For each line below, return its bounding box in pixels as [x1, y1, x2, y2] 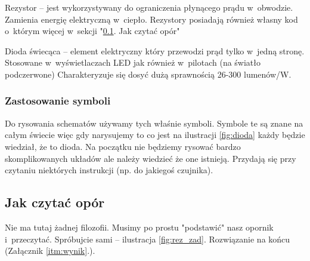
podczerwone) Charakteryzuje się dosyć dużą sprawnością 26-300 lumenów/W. [5, 67, 292, 80]
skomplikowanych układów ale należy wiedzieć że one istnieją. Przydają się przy [5, 152, 296, 164]
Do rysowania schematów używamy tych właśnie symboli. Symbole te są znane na [5, 116, 303, 129]
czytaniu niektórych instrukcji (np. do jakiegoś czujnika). [5, 164, 213, 176]
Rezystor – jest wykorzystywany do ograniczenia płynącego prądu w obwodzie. [5, 1, 293, 13]
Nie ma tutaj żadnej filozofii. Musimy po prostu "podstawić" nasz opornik [5, 220, 274, 233]
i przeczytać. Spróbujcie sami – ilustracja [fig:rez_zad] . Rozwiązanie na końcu [5, 232, 290, 245]
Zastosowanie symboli [5, 93, 111, 108]
